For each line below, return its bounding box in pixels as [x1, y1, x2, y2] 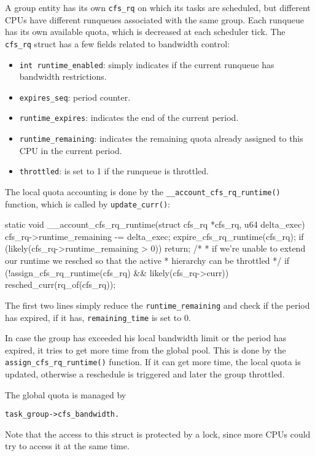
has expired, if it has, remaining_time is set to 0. [5, 311, 191, 323]
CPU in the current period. [19, 144, 122, 157]
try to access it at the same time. [5, 439, 130, 452]
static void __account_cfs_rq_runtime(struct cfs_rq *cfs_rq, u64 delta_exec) [5, 218, 305, 231]
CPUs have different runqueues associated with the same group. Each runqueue [5, 13, 305, 26]
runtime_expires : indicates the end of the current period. [19, 111, 239, 124]
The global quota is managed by [5, 388, 126, 401]
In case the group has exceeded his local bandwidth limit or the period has [5, 331, 287, 344]
